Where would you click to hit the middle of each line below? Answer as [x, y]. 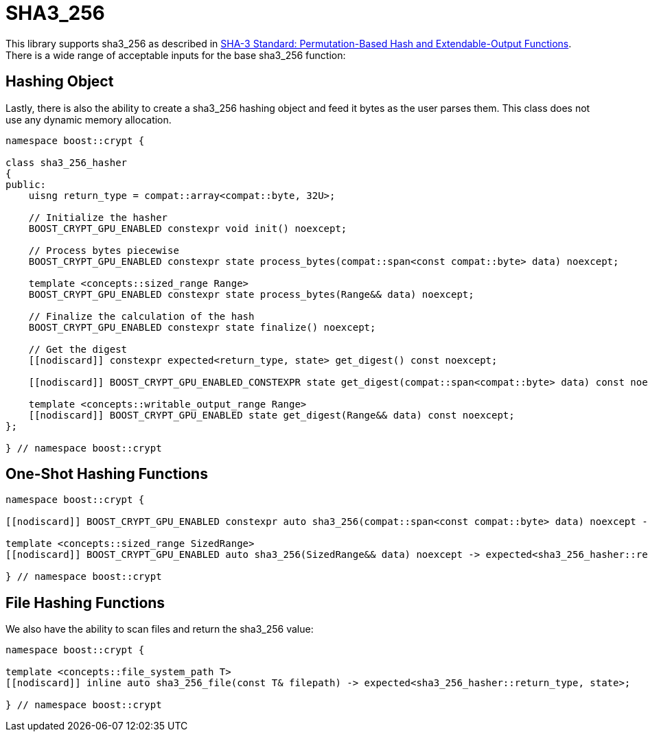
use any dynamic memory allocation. [89, 119]
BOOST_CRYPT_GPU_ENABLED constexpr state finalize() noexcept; [202, 327]
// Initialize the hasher [98, 217]
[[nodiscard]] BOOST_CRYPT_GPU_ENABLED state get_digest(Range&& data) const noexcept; [271, 415]
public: [26, 184]
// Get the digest [78, 349]
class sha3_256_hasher [67, 162]
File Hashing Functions [85, 603]
